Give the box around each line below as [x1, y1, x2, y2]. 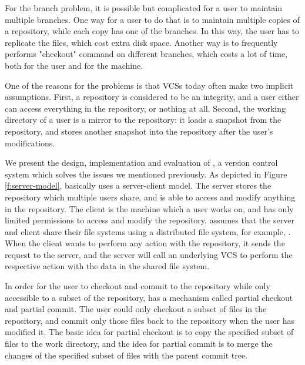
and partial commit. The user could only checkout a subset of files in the [5, 303, 267, 315]
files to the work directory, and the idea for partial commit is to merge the [5, 337, 273, 350]
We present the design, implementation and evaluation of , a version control [5, 156, 278, 169]
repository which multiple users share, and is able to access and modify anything [5, 190, 296, 203]
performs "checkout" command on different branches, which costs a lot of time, [5, 48, 288, 60]
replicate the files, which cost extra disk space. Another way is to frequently [5, 36, 278, 48]
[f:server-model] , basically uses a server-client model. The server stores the [5, 179, 272, 192]
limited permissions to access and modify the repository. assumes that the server [5, 214, 294, 226]
